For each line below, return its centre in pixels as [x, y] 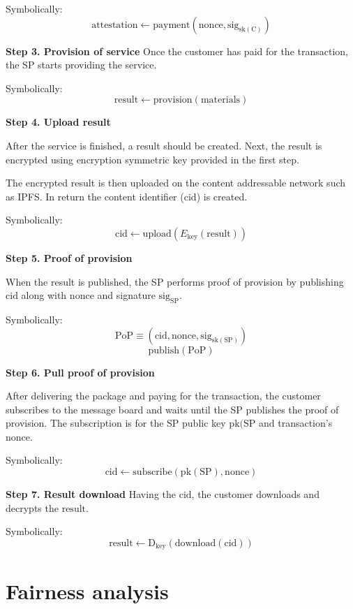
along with [44, 295]
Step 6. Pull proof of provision [80, 372]
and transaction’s [295, 423]
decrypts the [32, 507]
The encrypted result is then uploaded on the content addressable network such [176, 183]
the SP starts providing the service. [81, 65]
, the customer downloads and [255, 494]
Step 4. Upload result [58, 122]
